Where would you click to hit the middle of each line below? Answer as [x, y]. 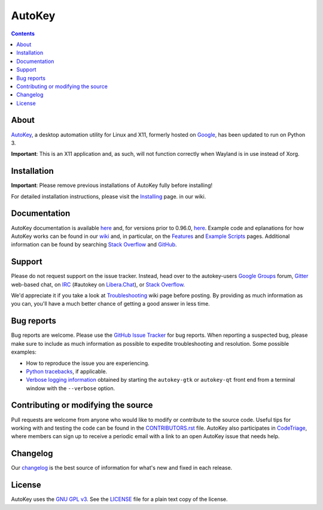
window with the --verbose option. [71, 388]
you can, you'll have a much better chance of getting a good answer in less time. [111, 304]
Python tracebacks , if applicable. [67, 371]
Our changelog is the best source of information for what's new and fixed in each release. [122, 468]
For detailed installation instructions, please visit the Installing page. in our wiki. [109, 196]
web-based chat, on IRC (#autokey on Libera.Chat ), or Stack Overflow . [98, 284]
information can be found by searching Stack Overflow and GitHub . [94, 245]
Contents [23, 34]
